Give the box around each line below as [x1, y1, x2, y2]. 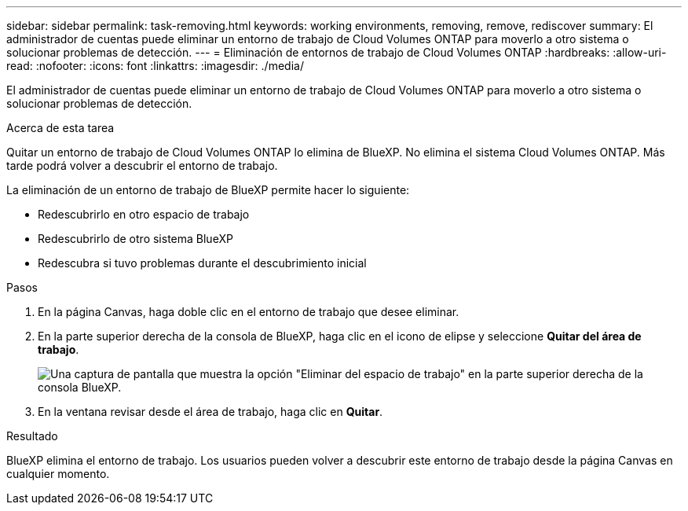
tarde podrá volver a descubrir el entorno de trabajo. [6, 159, 278, 172]
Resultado [6, 429, 58, 443]
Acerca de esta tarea [6, 121, 115, 134]
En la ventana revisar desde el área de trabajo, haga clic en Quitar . [38, 405, 383, 418]
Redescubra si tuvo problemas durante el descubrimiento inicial [38, 256, 367, 270]
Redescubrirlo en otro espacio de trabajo [38, 208, 250, 221]
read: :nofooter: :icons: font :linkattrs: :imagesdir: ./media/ [6, 59, 304, 72]
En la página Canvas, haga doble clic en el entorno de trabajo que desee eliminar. [38, 305, 459, 318]
